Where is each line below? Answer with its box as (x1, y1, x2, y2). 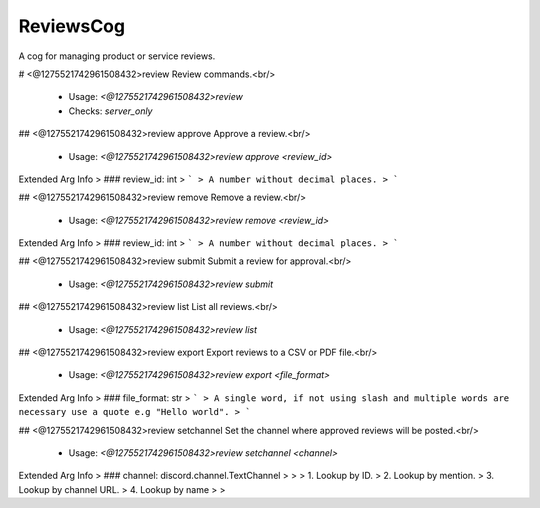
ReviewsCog (18, 15, 125, 37)
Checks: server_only (68, 105, 153, 117)
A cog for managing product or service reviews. (18, 50, 216, 62)
